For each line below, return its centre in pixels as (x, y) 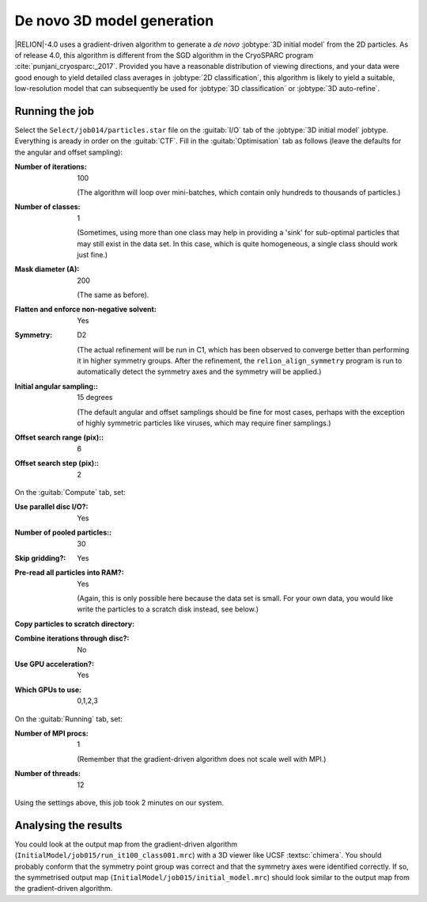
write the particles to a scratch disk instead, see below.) (168, 609)
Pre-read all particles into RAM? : (69, 573)
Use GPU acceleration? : (55, 664)
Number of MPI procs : (51, 733)
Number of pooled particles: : (63, 533)
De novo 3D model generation (114, 21)
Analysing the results (68, 825)
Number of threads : (48, 774)
